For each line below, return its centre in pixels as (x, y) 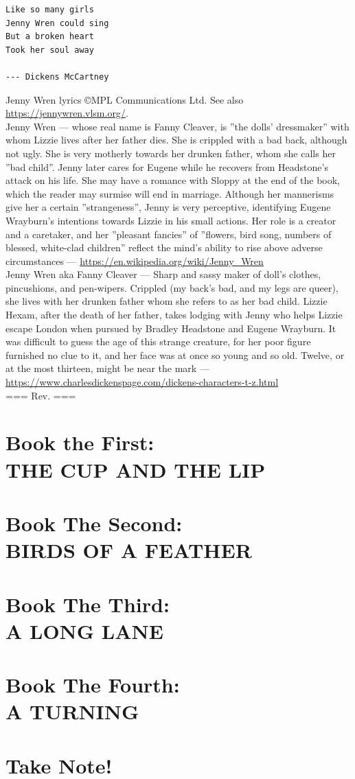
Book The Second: (94, 523)
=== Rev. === (41, 395)
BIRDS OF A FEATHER (129, 550)
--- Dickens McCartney (57, 77)
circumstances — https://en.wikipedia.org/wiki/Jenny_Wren (135, 260)
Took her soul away (50, 50)
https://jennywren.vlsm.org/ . (67, 113)
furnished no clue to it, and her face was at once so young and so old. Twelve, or (175, 354)
